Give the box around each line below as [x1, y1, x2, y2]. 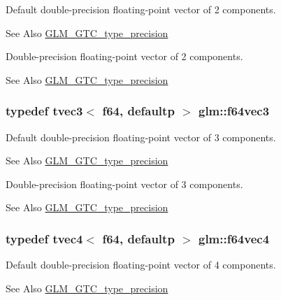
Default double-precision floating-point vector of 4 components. [6, 257, 276, 272]
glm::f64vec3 [198, 102, 270, 120]
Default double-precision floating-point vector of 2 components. [6, 2, 276, 16]
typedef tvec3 [6, 102, 83, 120]
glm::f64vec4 [198, 229, 270, 247]
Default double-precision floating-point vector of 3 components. [6, 129, 276, 144]
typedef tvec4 [6, 229, 83, 247]
